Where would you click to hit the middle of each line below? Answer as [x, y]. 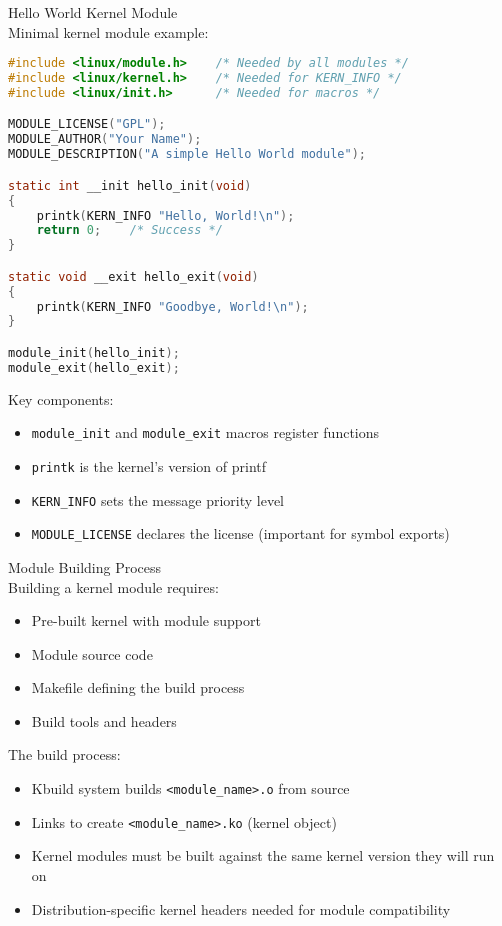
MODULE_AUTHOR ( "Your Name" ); [105, 139]
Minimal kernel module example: [108, 31]
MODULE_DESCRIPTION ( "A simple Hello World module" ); [187, 154]
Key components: [61, 398]
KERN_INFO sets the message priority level [158, 499]
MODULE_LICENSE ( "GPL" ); [87, 124]
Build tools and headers [104, 720]
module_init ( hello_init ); [94, 352]
